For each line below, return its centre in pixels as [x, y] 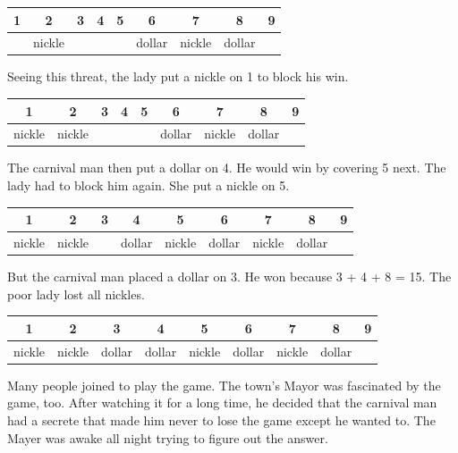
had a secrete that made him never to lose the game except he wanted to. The [221, 419]
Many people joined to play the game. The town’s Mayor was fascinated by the [224, 385]
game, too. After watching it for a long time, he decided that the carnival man [222, 403]
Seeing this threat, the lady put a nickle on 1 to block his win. [178, 76]
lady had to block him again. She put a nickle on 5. [148, 185]
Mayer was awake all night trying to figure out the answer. [168, 437]
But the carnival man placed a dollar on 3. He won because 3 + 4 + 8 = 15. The [229, 277]
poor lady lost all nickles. [76, 294]
